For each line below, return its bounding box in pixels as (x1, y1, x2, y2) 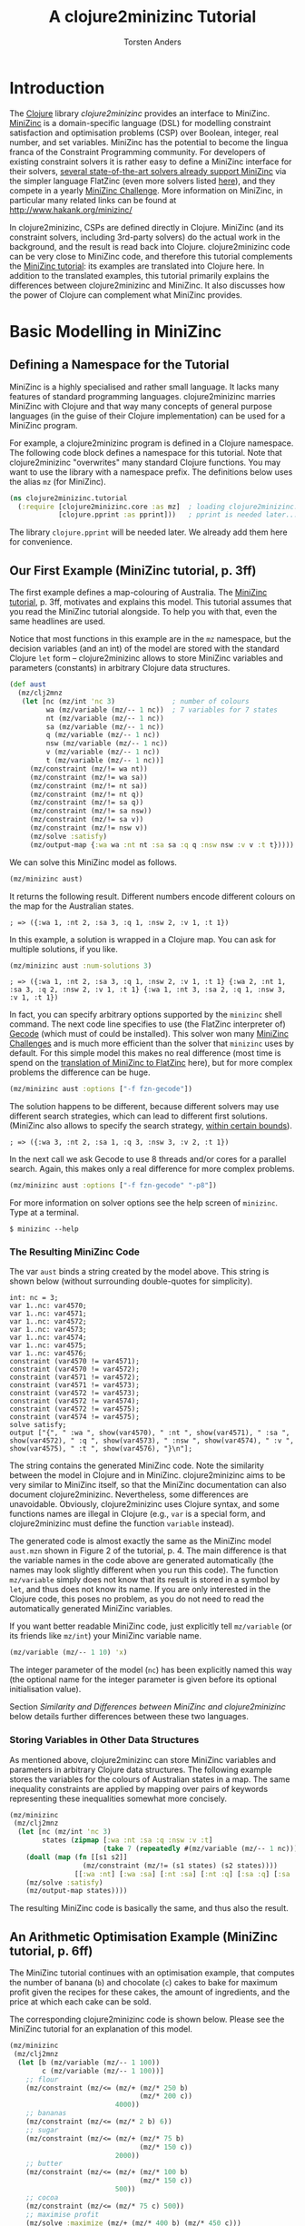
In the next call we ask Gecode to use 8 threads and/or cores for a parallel (9, 1154, 287, 1165)
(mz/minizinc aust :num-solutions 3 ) (9, 960, 152, 970)
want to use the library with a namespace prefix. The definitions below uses (9, 466, 293, 478)
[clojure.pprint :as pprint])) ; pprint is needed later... (57, 510, 299, 519)
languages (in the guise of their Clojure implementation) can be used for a (9, 410, 286, 421)
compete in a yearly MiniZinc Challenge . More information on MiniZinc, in (9, 184, 283, 196)
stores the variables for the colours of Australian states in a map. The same (9, 1773, 290, 1785)
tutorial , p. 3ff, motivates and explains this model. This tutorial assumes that (9, 596, 292, 607)
